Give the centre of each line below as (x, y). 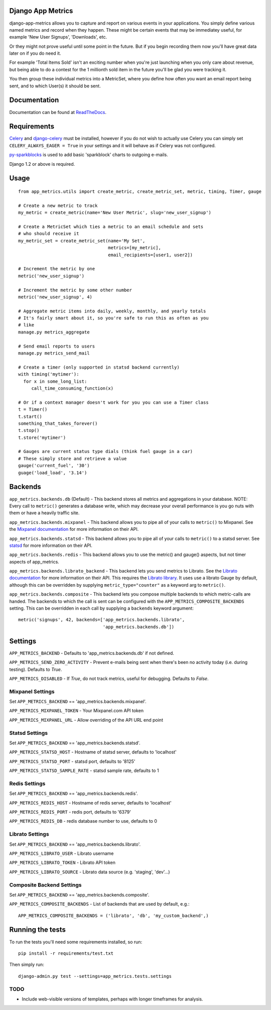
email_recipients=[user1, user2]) (151, 255)
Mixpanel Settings (32, 692)
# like (26, 325)
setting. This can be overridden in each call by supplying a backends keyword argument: (102, 608)
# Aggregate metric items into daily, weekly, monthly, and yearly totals (112, 311)
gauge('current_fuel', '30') (54, 466)
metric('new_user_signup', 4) (55, 297)
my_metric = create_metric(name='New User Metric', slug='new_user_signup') (115, 213)
